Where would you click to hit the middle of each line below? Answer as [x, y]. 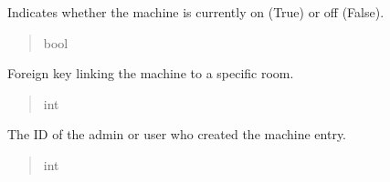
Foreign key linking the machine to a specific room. [151, 73]
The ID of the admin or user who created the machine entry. [177, 134]
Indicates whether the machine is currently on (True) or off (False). [196, 12]
